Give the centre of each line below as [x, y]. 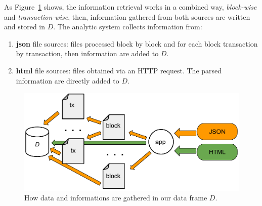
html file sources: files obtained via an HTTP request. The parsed [119, 70]
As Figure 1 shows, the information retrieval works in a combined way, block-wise [130, 7]
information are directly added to [68, 80]
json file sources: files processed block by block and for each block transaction [137, 43]
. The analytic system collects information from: [128, 27]
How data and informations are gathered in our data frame [116, 198]
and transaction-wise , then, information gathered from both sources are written [127, 16]
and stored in [25, 27]
